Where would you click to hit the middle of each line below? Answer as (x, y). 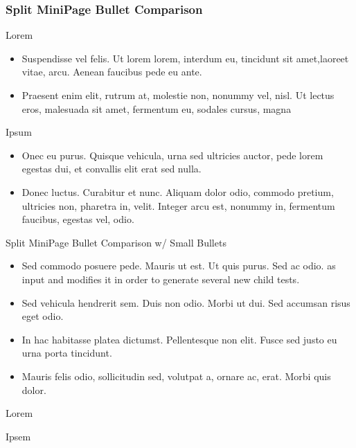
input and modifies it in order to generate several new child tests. (161, 279)
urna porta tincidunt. (67, 353)
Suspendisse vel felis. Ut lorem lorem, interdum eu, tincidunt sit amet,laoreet (185, 58)
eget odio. (43, 316)
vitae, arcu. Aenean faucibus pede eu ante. (112, 72)
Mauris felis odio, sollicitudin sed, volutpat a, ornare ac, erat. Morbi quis (176, 376)
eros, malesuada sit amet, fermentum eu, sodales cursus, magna (157, 108)
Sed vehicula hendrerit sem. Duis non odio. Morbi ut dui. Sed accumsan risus (186, 302)
